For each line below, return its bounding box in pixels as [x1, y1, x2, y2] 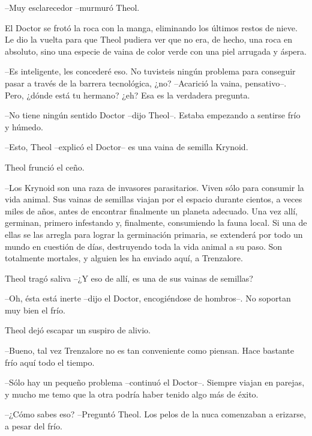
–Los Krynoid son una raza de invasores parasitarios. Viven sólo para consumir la [5, 181, 304, 193]
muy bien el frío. [5, 303, 65, 316]
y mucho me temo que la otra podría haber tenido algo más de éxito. [5, 387, 259, 400]
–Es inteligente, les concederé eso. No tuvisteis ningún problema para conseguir [5, 65, 296, 77]
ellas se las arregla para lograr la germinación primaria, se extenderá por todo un [5, 228, 303, 240]
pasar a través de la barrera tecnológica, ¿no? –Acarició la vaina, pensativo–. [5, 76, 287, 89]
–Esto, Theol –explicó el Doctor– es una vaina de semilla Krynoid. [5, 141, 248, 153]
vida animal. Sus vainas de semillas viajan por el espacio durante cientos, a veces [5, 193, 302, 205]
